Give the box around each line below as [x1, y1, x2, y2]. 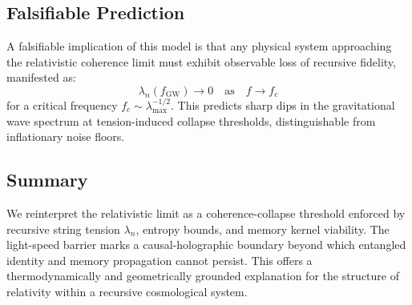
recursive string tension [6, 220, 120, 237]
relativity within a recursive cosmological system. [6, 283, 248, 299]
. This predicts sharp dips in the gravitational [171, 96, 395, 113]
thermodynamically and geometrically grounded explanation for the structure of [6, 267, 399, 284]
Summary [6, 167, 88, 192]
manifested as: [6, 69, 76, 86]
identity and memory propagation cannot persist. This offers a [6, 251, 313, 268]
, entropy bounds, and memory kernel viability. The [135, 220, 390, 237]
